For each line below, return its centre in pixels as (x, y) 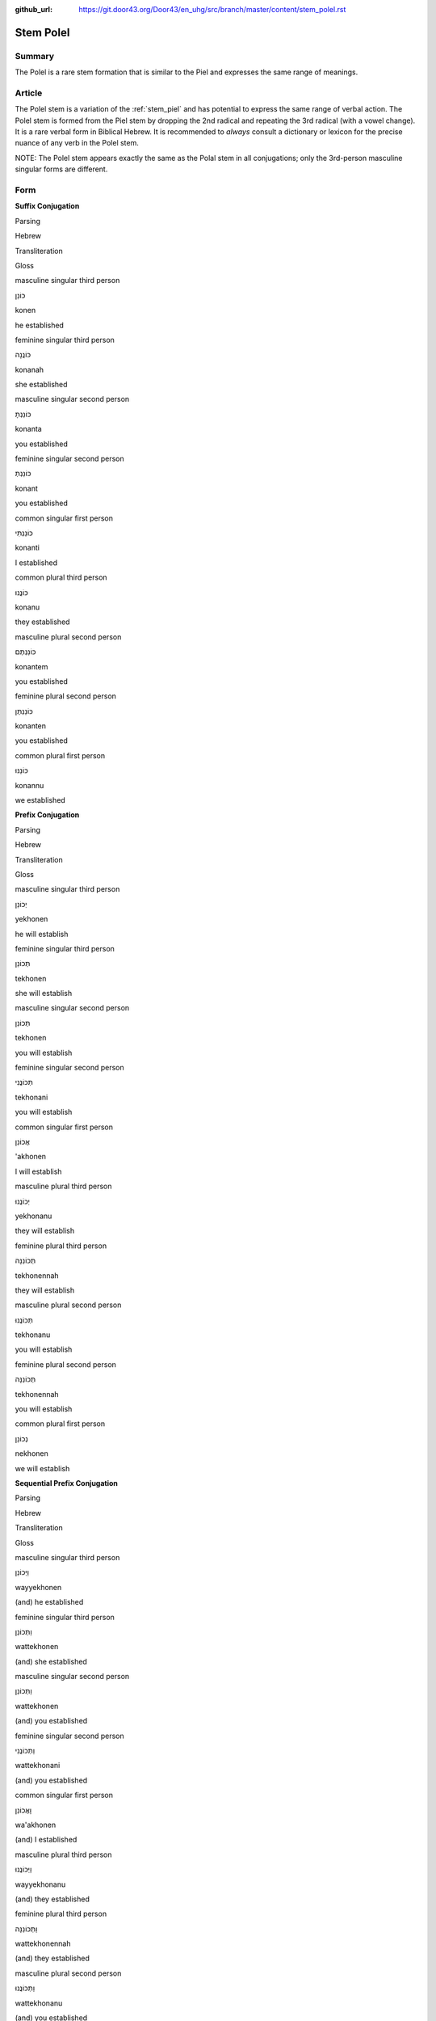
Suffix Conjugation (47, 206)
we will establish (42, 1468)
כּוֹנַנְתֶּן (24, 711)
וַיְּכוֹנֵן (22, 1572)
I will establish (38, 1171)
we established (40, 800)
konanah (29, 369)
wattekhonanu (39, 2003)
